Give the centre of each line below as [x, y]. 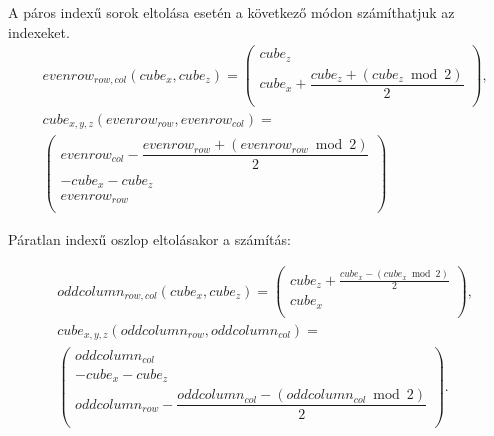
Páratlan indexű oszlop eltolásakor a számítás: [149, 238]
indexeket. [39, 31]
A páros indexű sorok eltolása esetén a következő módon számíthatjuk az [231, 12]
